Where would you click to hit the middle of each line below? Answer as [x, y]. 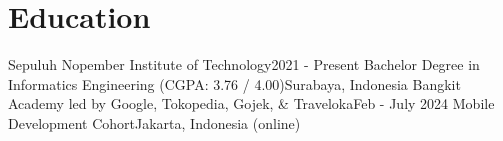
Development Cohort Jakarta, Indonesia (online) [154, 122]
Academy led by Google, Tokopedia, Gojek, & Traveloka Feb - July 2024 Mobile [251, 103]
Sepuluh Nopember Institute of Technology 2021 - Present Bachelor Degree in [244, 64]
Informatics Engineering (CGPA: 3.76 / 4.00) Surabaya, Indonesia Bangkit [234, 83]
